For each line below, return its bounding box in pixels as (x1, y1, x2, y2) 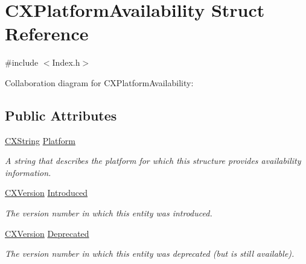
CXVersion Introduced (5, 186, 88, 199)
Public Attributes (5, 105, 117, 124)
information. (5, 166, 51, 178)
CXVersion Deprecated (5, 227, 89, 239)
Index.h (52, 56, 80, 69)
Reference (5, 21, 89, 46)
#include (5, 56, 39, 69)
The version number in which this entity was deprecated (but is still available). (5, 247, 295, 260)
